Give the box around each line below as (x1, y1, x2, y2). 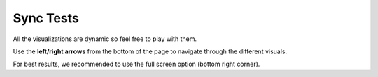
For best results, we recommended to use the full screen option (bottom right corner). (13, 60, 260, 69)
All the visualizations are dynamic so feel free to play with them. (13, 35, 197, 43)
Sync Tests (13, 10, 80, 26)
